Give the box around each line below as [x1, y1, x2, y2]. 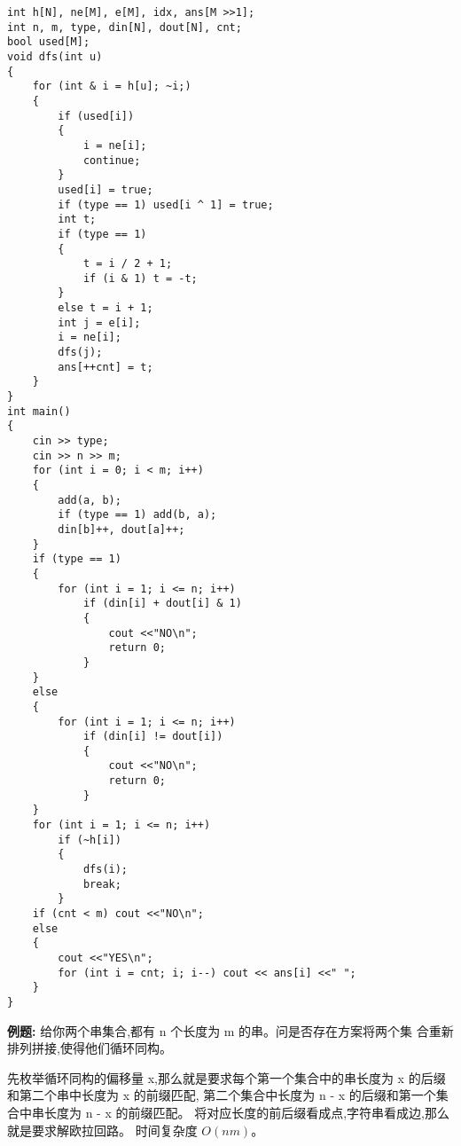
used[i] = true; [58, 183, 153, 196]
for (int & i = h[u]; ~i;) [32, 80, 191, 93]
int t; [58, 213, 97, 226]
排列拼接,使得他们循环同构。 [7, 1039, 172, 1057]
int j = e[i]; [58, 316, 141, 329]
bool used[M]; [7, 35, 90, 49]
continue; [82, 153, 141, 167]
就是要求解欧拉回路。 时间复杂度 [7, 1120, 198, 1139]
